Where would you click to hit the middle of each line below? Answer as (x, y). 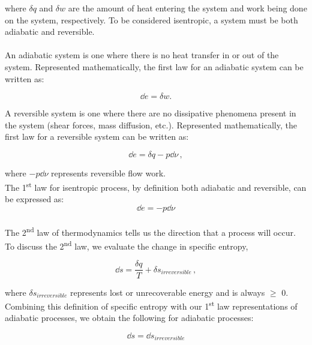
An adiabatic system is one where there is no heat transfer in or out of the (142, 55)
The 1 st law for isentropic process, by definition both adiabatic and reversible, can (156, 186)
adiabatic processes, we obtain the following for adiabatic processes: (129, 318)
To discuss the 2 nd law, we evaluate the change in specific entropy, (127, 245)
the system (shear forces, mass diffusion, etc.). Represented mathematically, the (151, 124)
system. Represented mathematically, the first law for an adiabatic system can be (154, 66)
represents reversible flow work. (108, 172)
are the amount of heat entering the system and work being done (187, 8)
